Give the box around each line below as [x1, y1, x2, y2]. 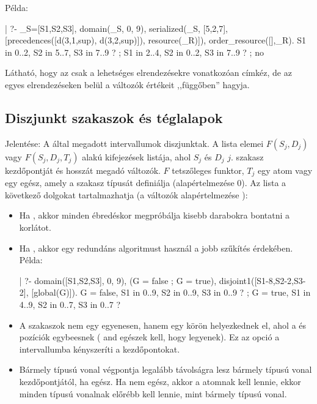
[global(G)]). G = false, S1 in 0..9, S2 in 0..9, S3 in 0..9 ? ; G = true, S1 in [31, 286, 311, 299]
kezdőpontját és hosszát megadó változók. [5, 163, 161, 176]
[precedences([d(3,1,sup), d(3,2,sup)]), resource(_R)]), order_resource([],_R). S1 [5, 34, 307, 47]
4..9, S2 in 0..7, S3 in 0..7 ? [19, 297, 121, 310]
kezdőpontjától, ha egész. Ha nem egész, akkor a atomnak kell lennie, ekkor [19, 375, 301, 387]
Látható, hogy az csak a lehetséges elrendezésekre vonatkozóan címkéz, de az [5, 66, 292, 79]
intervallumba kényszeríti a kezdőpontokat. [19, 342, 180, 355]
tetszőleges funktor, [172, 163, 244, 176]
